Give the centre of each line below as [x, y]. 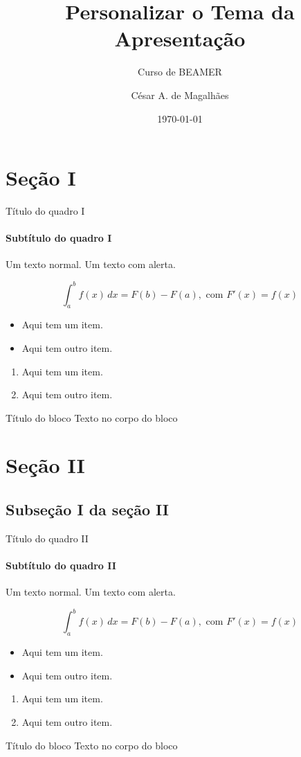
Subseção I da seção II [88, 509]
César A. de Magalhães [180, 95]
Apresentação [180, 38]
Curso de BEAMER [180, 72]
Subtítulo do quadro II [61, 565]
